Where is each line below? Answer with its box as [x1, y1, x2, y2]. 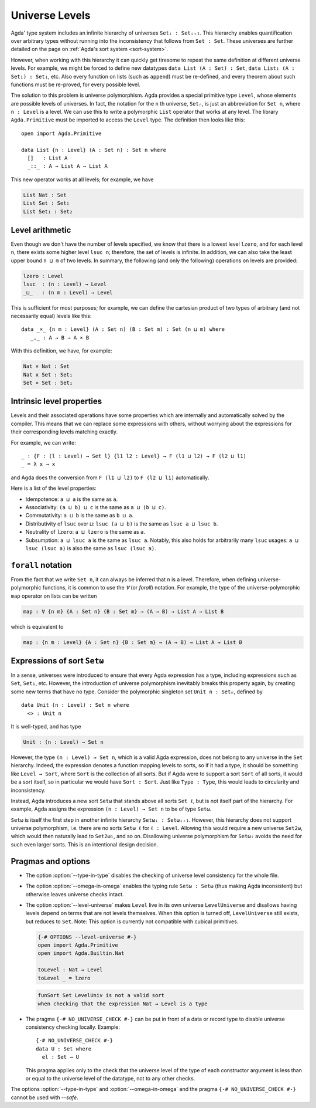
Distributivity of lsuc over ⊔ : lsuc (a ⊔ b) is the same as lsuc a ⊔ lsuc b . [25, 520, 218, 527]
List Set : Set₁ [23, 200, 70, 206]
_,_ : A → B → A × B [30, 334, 90, 341]
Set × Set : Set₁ [23, 379, 73, 386]
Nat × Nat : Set [23, 363, 70, 370]
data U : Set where [36, 1045, 92, 1052]
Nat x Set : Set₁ [23, 371, 73, 378]
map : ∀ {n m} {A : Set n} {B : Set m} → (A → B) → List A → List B [23, 608, 224, 615]
